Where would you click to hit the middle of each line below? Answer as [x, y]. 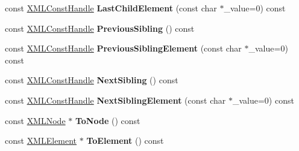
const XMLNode [35, 120]
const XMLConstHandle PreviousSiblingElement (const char [123, 48]
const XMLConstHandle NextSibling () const [92, 80]
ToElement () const [125, 141]
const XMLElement [41, 141]
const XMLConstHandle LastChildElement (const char [111, 8]
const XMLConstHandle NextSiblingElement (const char [115, 100]
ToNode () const [108, 120]
